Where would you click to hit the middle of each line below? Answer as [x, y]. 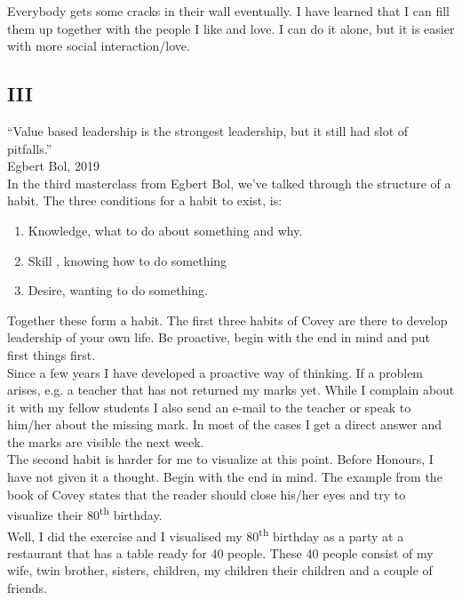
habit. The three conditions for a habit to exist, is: [145, 200]
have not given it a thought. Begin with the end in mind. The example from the [225, 477]
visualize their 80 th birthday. [85, 513]
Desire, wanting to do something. [118, 290]
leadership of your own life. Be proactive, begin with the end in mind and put [219, 337]
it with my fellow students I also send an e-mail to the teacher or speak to [209, 407]
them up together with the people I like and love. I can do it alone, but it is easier [231, 28]
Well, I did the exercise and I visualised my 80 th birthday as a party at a [206, 534]
